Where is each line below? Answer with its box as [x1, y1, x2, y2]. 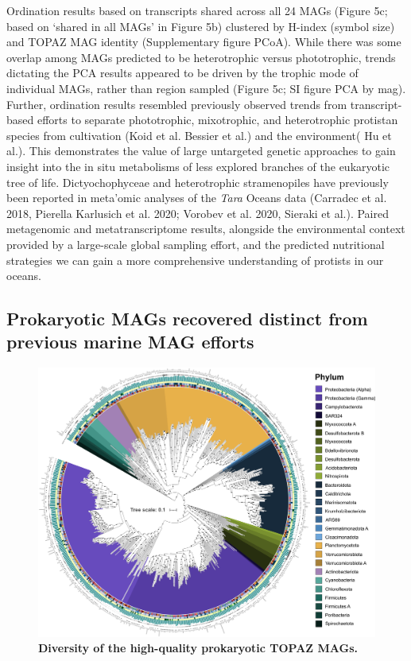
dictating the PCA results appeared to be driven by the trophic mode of [6, 64, 359, 81]
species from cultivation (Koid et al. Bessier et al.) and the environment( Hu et [6, 126, 392, 143]
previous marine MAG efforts [6, 329, 254, 354]
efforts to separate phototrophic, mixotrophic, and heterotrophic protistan [37, 111, 398, 128]
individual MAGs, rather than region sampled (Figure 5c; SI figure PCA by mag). [6, 80, 406, 96]
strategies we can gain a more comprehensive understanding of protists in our [6, 251, 384, 268]
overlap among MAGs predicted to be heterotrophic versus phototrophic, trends [6, 49, 396, 65]
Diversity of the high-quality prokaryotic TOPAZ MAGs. [38, 640, 359, 656]
